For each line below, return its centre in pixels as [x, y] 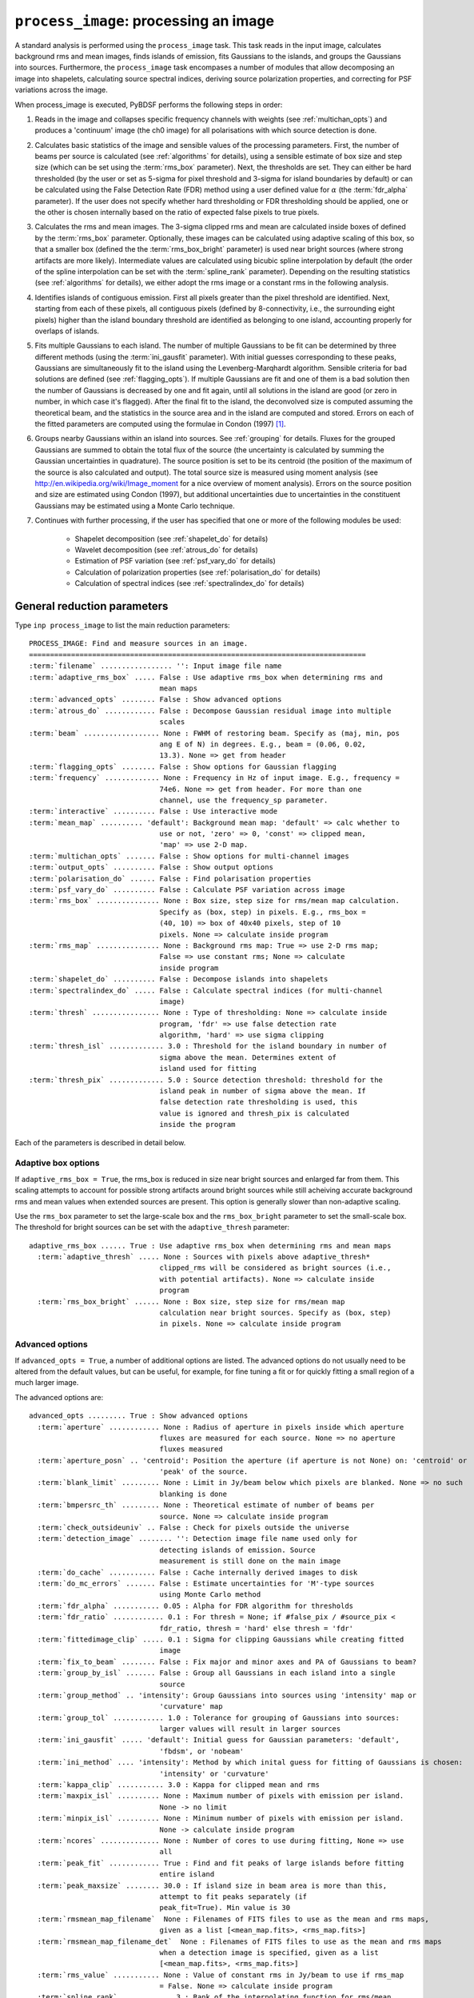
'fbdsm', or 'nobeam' [201, 1751]
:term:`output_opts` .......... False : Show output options [151, 868]
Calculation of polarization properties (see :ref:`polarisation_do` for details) [198, 572]
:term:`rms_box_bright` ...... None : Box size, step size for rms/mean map [191, 1301]
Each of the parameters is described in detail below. [100, 1142]
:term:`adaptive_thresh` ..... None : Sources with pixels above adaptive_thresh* [204, 1257]
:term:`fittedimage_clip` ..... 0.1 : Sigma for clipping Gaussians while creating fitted [221, 1639]
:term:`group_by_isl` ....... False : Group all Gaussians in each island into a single [216, 1673]
